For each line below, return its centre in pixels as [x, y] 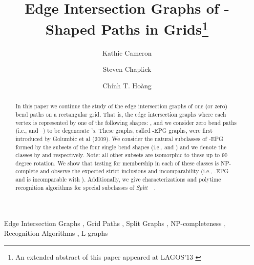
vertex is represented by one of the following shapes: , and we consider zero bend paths [126, 122]
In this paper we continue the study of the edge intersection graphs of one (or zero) [121, 106]
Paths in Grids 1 [155, 28]
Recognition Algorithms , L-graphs [56, 233]
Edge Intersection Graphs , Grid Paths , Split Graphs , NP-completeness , [115, 223]
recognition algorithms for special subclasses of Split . [85, 187]
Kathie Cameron [127, 52]
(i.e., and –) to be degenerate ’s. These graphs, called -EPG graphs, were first [114, 131]
